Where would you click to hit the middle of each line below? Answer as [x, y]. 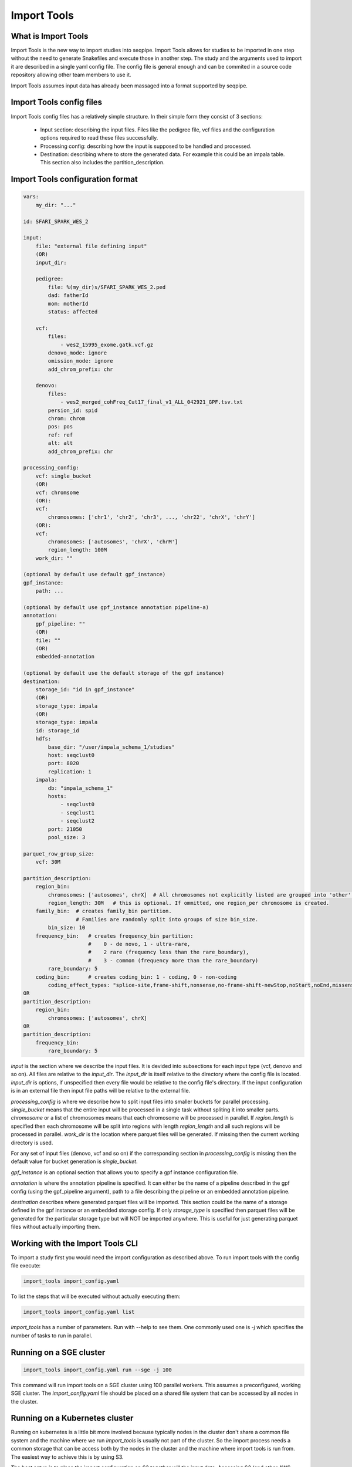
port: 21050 [65, 829]
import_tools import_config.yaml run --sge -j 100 [98, 1370]
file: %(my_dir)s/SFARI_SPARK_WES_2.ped [107, 287]
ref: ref [60, 435]
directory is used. [32, 1142]
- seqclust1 [77, 812]
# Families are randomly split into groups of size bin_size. [167, 919]
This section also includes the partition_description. [102, 163]
